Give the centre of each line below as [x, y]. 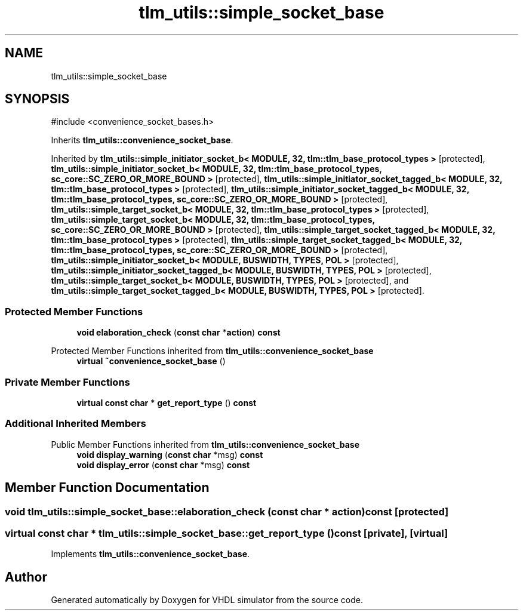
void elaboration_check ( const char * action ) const [179, 333]
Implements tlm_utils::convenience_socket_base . [150, 554]
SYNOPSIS [37, 99]
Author [26, 577]
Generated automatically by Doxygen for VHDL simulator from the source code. [207, 600]
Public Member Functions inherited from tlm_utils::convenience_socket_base [205, 444]
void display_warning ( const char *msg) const [170, 454]
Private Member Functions [67, 382]
